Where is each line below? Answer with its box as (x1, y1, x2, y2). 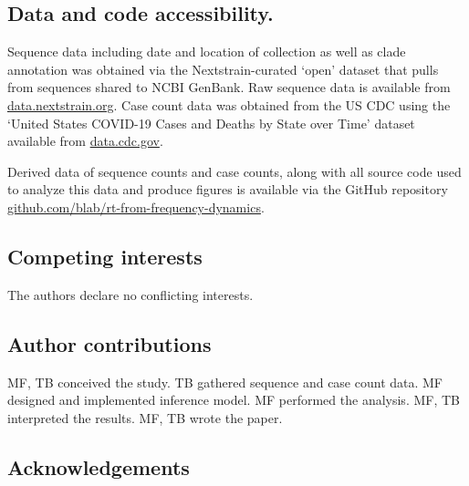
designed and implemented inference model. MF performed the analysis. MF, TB (7, 390, 460, 409)
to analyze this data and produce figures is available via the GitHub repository (7, 180, 448, 199)
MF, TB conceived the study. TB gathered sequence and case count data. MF (7, 372, 443, 391)
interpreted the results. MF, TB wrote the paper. (7, 408, 283, 427)
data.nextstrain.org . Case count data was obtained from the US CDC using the (7, 95, 451, 114)
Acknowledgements (7, 452, 190, 481)
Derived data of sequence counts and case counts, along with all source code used (7, 161, 462, 181)
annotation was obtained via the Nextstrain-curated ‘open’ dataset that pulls (7, 59, 439, 78)
